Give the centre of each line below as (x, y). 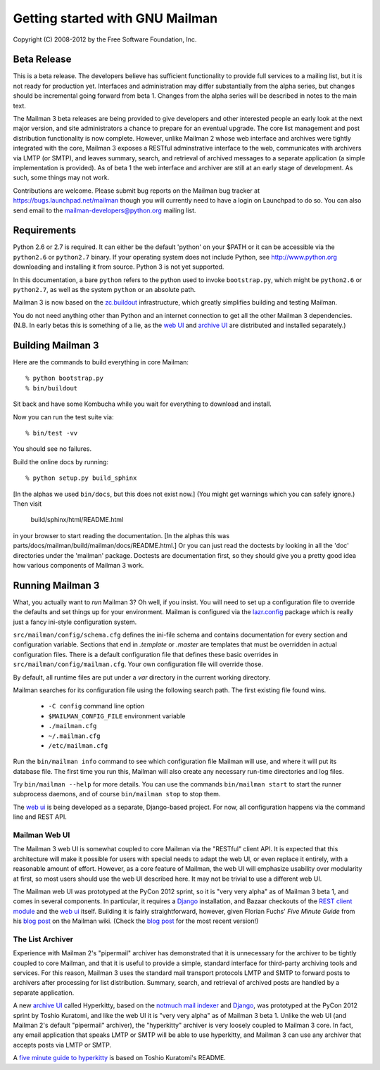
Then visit (27, 504)
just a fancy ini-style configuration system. (75, 622)
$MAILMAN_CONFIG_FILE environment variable (117, 716)
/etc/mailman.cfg (78, 745)
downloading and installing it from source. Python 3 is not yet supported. (119, 267)
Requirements (45, 230)
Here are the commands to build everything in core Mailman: (101, 362)
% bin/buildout (52, 388)
